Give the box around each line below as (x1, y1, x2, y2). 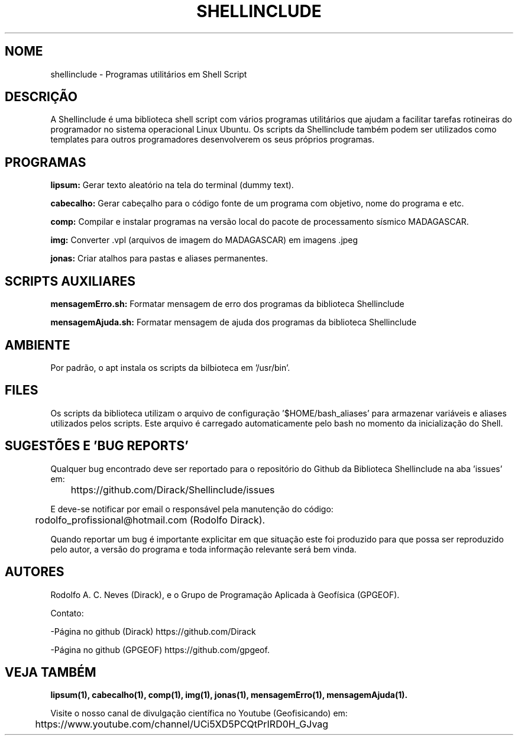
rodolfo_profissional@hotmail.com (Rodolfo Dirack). (35, 513, 266, 526)
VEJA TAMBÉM (5, 664, 96, 680)
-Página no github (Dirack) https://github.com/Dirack (50, 626, 256, 636)
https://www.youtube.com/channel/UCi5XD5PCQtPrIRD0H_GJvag (35, 718, 329, 731)
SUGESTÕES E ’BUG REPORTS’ (5, 438, 189, 454)
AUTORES (5, 564, 64, 580)
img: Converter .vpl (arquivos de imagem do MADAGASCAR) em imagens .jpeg (50, 235, 358, 245)
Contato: (50, 607, 84, 618)
